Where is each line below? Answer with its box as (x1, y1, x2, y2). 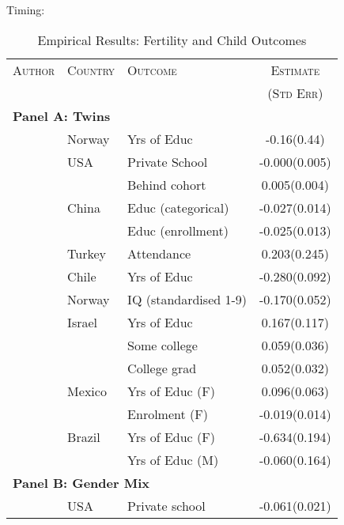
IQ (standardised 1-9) (127, 289, 248, 308)
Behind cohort (127, 175, 206, 194)
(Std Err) (267, 83, 323, 102)
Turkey (67, 244, 107, 262)
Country (67, 60, 115, 79)
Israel (67, 312, 98, 331)
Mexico (67, 381, 107, 400)
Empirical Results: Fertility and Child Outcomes (37, 30, 307, 49)
